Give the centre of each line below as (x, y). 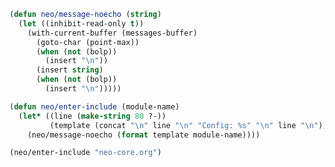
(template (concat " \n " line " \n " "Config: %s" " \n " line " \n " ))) (190, 125)
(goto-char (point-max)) (87, 42)
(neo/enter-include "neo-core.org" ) (85, 153)
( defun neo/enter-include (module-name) (95, 106)
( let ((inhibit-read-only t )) (81, 23)
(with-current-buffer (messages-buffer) (112, 33)
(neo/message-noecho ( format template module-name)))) (144, 135)
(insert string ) (69, 70)
